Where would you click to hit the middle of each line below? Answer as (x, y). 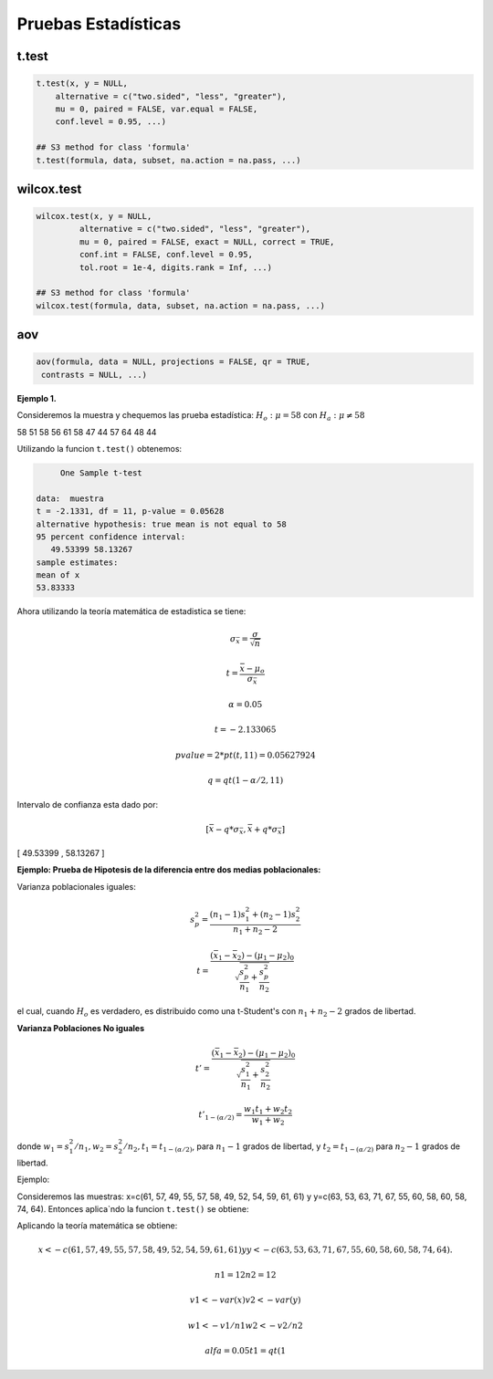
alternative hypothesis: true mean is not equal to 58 (161, 524)
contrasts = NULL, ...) (94, 375)
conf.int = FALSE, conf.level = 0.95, (166, 255)
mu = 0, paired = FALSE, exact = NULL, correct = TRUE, (207, 241)
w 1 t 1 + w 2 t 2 (267, 1110)
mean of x (58, 575)
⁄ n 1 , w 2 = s (97, 1148)
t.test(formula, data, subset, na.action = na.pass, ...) (168, 160)
